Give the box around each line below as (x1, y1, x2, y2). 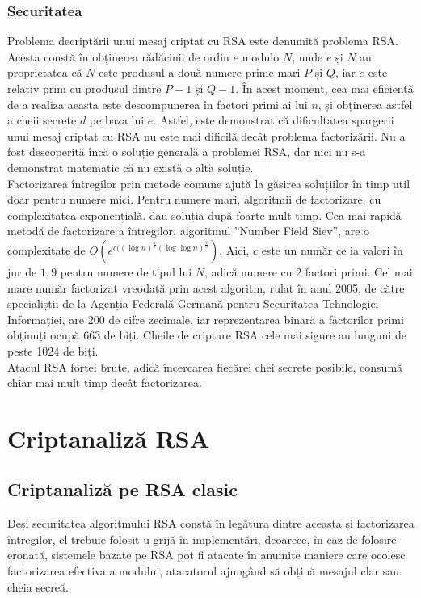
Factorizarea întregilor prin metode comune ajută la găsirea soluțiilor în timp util (7, 175, 410, 192)
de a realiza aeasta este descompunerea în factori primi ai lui (7, 95, 308, 112)
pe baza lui (89, 112, 145, 128)
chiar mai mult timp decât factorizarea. (7, 374, 202, 391)
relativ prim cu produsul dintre (7, 80, 162, 96)
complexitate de (7, 241, 86, 258)
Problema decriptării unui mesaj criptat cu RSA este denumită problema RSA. (7, 32, 398, 49)
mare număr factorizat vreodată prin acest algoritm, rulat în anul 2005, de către (7, 279, 405, 296)
